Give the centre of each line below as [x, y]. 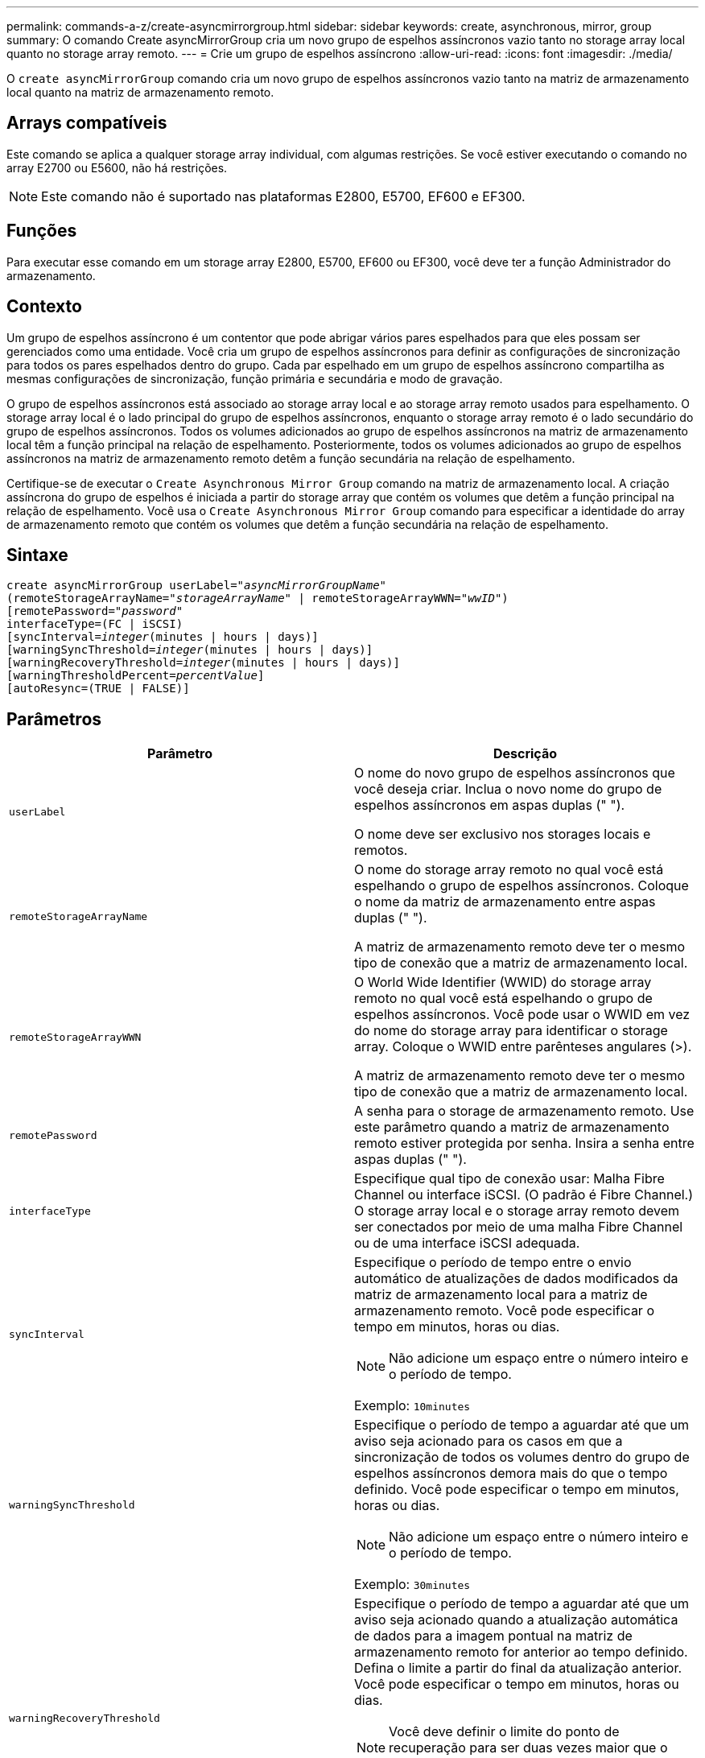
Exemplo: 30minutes [412, 1585]
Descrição [525, 754]
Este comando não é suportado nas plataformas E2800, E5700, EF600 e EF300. [283, 196]
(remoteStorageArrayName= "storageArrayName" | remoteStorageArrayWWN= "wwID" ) [258, 598]
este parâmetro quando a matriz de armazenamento [512, 1127]
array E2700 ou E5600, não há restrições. [117, 167]
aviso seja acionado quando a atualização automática [516, 1620]
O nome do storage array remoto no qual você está [509, 870]
